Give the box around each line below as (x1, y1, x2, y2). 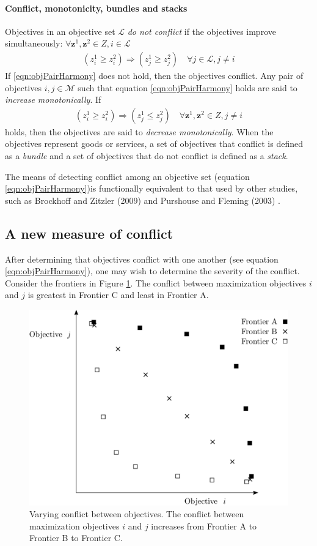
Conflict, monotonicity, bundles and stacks (5, 1, 188, 14)
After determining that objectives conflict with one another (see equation (5, 252, 279, 265)
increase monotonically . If (5, 93, 101, 106)
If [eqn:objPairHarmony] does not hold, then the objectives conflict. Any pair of (5, 69, 304, 82)
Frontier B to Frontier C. (29, 531, 123, 544)
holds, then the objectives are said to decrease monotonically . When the (5, 125, 274, 138)
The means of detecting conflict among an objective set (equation (5, 170, 250, 182)
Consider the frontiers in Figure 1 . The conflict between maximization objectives (5, 276, 307, 289)
